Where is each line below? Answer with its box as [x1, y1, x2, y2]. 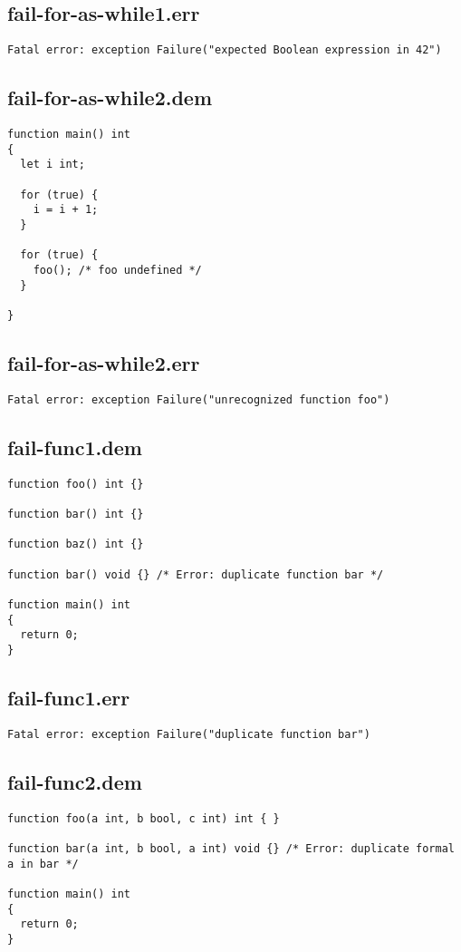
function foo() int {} [7, 477, 144, 491]
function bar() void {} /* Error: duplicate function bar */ [7, 568, 384, 581]
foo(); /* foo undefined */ [33, 263, 202, 277]
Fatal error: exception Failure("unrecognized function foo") [7, 393, 390, 406]
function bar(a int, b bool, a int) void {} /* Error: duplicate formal [7, 841, 455, 855]
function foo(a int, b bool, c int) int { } [7, 811, 280, 825]
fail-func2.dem [7, 767, 142, 795]
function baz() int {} [7, 538, 144, 551]
